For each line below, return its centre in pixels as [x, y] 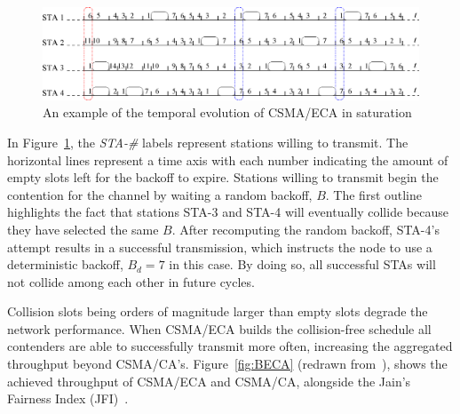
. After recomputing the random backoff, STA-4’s [305, 229]
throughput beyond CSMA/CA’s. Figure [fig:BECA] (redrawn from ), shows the [227, 364]
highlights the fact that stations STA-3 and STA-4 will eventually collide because [228, 212]
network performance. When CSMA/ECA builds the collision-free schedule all [219, 328]
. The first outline [374, 194]
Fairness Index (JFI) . [68, 398]
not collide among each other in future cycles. [131, 281]
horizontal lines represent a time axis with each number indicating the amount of [228, 159]
